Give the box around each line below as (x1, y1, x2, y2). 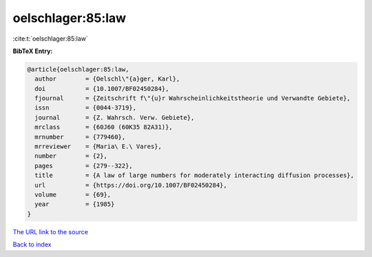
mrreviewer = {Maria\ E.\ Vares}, (34, 143, 162, 151)
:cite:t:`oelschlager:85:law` (12, 34, 89, 43)
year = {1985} (34, 201, 115, 208)
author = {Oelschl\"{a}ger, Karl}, (34, 75, 180, 83)
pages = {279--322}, (34, 162, 134, 169)
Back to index (12, 240, 52, 249)
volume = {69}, (34, 191, 112, 198)
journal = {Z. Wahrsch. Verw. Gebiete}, (34, 114, 195, 121)
